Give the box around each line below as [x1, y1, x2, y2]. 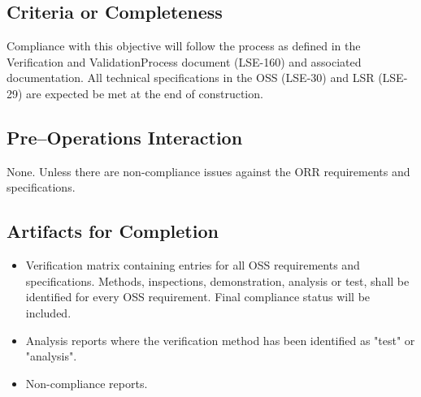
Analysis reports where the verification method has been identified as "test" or [25, 331, 415, 348]
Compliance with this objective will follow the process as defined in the [7, 37, 361, 54]
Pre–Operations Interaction [7, 124, 243, 149]
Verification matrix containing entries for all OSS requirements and [25, 257, 360, 274]
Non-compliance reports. [25, 374, 148, 391]
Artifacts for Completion [7, 218, 219, 244]
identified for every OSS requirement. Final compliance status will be [25, 288, 371, 305]
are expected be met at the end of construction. [26, 84, 263, 101]
